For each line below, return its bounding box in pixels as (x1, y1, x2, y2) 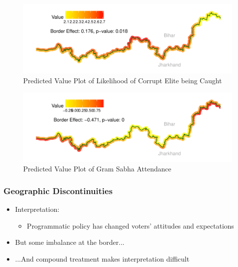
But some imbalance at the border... (15, 237, 125, 247)
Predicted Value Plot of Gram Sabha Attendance (23, 164, 171, 174)
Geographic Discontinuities (3, 184, 113, 197)
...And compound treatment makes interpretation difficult (15, 254, 190, 264)
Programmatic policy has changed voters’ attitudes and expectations (27, 220, 234, 231)
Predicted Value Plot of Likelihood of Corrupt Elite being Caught (23, 75, 222, 85)
